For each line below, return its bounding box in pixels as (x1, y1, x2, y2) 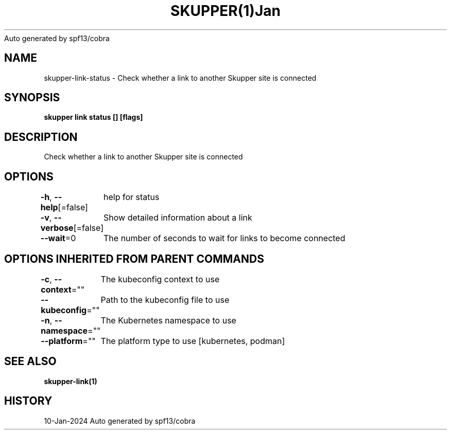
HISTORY (4, 394, 53, 408)
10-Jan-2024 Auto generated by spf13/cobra (44, 416, 196, 425)
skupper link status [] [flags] (44, 113, 143, 122)
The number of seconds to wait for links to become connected (103, 233, 345, 244)
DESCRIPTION (4, 130, 78, 143)
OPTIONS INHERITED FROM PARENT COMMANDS (4, 252, 264, 265)
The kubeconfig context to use (100, 274, 220, 284)
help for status (103, 192, 160, 203)
